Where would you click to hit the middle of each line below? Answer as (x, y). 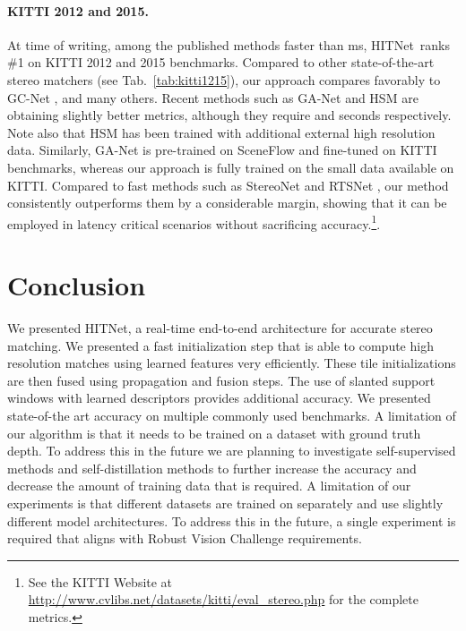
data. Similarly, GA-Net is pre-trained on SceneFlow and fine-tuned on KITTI (222, 150)
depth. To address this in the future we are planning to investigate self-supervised (232, 451)
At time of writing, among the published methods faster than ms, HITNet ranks (229, 44)
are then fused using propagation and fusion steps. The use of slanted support (221, 380)
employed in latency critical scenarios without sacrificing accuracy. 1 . (194, 222)
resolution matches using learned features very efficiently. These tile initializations (232, 363)
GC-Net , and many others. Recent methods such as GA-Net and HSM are (213, 97)
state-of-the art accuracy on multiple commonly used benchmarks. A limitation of (232, 416)
